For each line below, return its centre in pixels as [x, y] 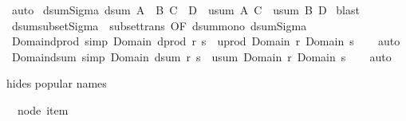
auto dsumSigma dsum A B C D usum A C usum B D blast [185, 10]
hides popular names [57, 83]
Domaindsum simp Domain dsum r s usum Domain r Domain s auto [201, 56]
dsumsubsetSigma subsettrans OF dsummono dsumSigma [159, 25]
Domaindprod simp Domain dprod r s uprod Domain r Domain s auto [206, 41]
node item [43, 109]
